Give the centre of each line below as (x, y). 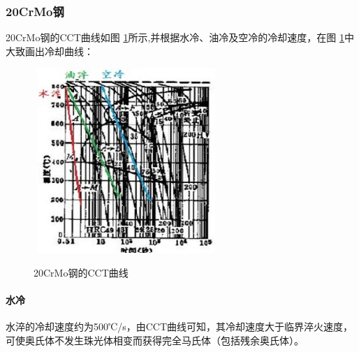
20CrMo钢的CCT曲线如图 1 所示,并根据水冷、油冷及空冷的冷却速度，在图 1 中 (180, 37)
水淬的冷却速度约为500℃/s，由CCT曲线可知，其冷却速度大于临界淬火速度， (179, 326)
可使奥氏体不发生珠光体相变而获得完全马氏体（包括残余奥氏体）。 (155, 340)
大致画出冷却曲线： (50, 51)
